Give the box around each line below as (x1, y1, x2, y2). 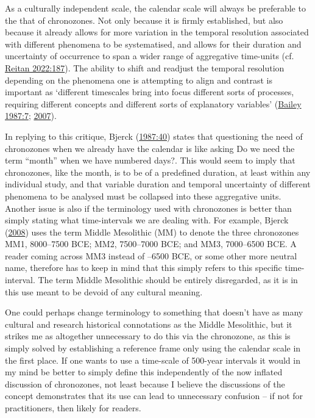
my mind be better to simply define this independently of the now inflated (5, 366, 283, 378)
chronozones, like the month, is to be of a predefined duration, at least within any (5, 165, 311, 178)
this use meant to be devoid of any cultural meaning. (5, 285, 203, 298)
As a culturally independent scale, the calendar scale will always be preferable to (5, 2, 306, 14)
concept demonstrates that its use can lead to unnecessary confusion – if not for (5, 389, 303, 402)
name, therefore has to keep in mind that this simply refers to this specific (5, 261, 282, 274)
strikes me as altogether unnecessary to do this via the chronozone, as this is (5, 330, 291, 342)
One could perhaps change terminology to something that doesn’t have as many (5, 306, 303, 319)
